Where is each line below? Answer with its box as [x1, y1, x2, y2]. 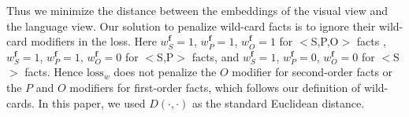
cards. [6, 94, 35, 111]
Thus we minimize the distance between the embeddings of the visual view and [6, 2, 389, 18]
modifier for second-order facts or [232, 64, 393, 80]
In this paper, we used [38, 94, 146, 111]
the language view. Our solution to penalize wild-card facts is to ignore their [6, 17, 376, 34]
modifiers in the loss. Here [31, 33, 157, 49]
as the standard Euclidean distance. [191, 94, 365, 111]
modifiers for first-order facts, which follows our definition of [69, 79, 361, 95]
